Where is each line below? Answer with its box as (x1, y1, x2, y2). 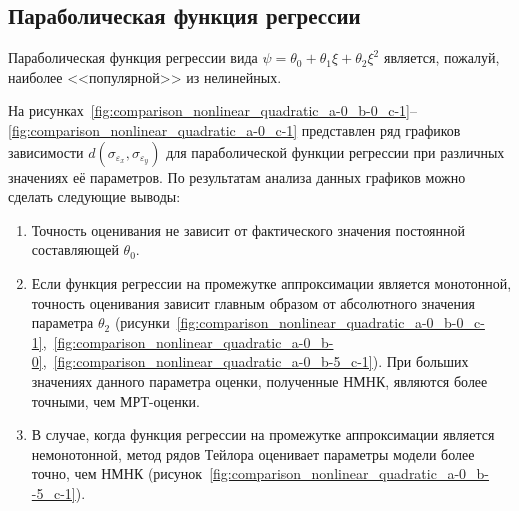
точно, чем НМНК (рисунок (31, 463, 203, 484)
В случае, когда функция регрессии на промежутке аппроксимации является (31, 424, 495, 445)
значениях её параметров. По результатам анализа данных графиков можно (8, 166, 466, 187)
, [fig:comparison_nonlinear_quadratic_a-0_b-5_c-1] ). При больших (42, 351, 469, 372)
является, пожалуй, (383, 47, 500, 68)
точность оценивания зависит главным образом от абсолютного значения (31, 292, 475, 313)
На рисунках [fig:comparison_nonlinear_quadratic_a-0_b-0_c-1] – (8, 100, 417, 121)
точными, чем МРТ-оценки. (31, 390, 200, 411)
